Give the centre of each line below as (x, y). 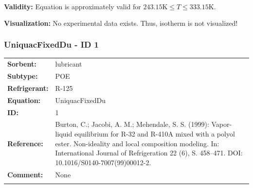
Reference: (25, 143)
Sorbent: (22, 64)
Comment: (25, 174)
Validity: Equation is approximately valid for (72, 6)
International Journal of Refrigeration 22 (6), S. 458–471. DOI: (149, 153)
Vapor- (222, 124)
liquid (64, 133)
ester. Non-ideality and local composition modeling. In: (137, 143)
